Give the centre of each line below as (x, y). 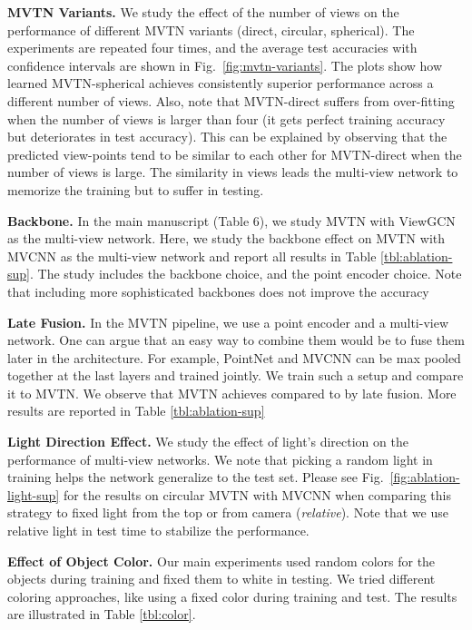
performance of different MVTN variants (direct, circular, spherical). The (211, 30)
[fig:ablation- (425, 477)
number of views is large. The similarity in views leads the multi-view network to (233, 172)
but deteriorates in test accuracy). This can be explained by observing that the (227, 137)
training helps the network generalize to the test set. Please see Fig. (196, 477)
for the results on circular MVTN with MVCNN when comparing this (257, 494)
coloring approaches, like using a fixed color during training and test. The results (232, 596)
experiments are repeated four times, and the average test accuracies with (212, 48)
